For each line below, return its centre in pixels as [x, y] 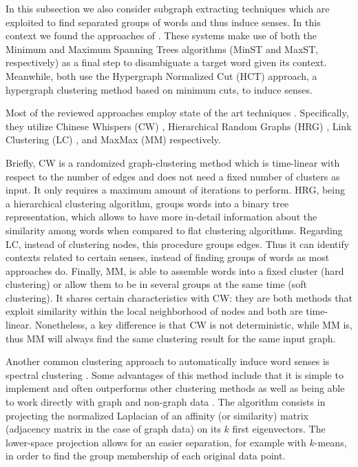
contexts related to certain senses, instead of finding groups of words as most [168, 257]
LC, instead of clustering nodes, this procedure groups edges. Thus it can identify [178, 243]
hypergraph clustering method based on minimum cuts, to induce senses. [159, 89]
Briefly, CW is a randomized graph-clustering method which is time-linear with [173, 162]
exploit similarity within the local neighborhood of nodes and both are [154, 311]
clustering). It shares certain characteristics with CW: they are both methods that [179, 297]
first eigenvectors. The [279, 429]
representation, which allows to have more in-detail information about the [161, 217]
